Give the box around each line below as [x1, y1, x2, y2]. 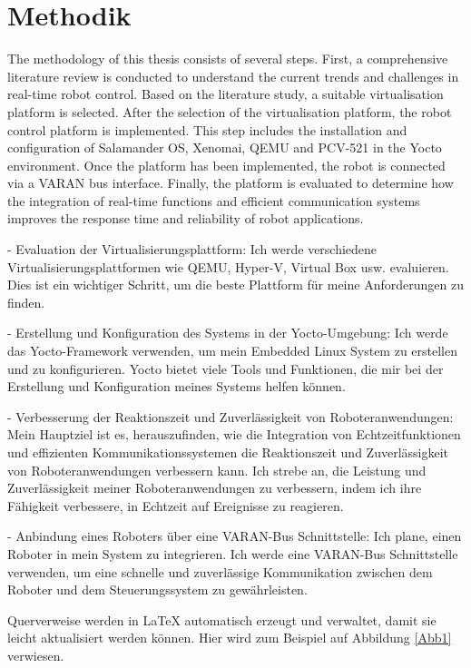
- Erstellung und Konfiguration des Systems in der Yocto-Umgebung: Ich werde [7, 323, 448, 342]
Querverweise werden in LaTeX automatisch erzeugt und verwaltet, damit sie [7, 610, 437, 629]
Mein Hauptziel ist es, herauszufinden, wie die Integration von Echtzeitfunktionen [7, 425, 461, 444]
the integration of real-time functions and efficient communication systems [7, 191, 420, 210]
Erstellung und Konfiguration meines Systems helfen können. [7, 377, 346, 396]
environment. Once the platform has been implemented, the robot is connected [7, 155, 446, 174]
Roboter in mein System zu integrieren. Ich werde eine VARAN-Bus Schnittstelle [7, 544, 458, 563]
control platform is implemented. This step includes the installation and [7, 120, 407, 139]
